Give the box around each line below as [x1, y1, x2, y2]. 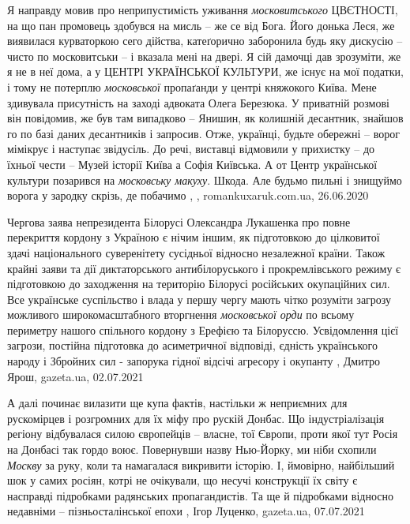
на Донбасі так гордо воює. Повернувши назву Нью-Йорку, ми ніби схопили [7, 441, 377, 458]
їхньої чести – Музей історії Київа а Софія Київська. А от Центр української [7, 155, 378, 172]
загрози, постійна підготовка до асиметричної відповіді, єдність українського [7, 337, 378, 354]
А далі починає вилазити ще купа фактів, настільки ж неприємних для [7, 395, 348, 411]
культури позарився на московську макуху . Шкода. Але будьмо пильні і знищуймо [7, 171, 402, 188]
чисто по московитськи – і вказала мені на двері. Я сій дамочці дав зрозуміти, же [7, 47, 401, 64]
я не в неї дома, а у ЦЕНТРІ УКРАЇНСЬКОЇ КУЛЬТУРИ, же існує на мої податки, [7, 63, 404, 80]
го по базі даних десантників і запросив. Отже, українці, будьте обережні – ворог [7, 125, 400, 141]
